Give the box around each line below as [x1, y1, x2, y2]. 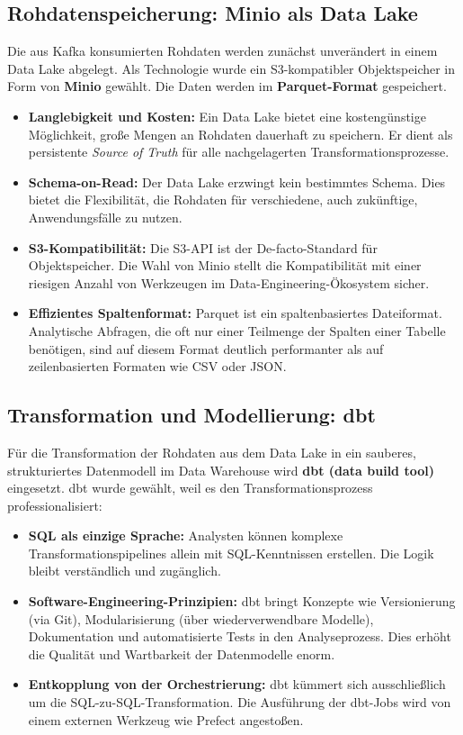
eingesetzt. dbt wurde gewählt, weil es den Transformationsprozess [7, 478, 373, 497]
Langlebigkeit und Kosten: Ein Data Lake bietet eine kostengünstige [28, 106, 426, 125]
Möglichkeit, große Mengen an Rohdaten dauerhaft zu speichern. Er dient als [28, 124, 453, 143]
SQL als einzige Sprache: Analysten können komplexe [28, 526, 343, 545]
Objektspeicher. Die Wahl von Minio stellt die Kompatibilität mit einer [28, 256, 422, 275]
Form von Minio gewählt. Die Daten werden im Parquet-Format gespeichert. [7, 77, 447, 95]
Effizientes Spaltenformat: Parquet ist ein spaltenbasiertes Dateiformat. [28, 304, 442, 322]
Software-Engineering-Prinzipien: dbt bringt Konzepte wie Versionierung [28, 592, 456, 611]
